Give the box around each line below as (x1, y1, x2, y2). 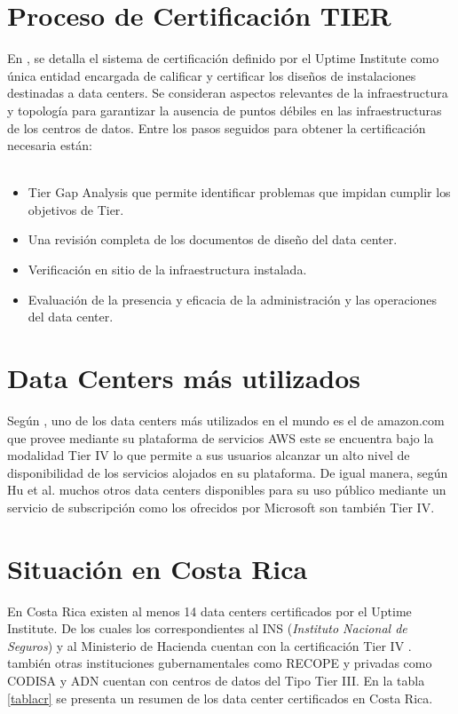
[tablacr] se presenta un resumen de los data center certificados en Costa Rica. (7, 688, 433, 707)
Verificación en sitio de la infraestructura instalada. (28, 260, 307, 279)
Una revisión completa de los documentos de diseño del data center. (28, 230, 398, 249)
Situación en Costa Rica (7, 550, 308, 586)
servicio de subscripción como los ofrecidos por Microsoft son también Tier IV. (7, 497, 435, 516)
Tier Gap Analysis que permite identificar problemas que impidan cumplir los (28, 183, 451, 202)
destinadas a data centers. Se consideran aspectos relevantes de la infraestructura (7, 83, 448, 102)
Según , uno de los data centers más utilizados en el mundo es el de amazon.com (7, 410, 445, 429)
